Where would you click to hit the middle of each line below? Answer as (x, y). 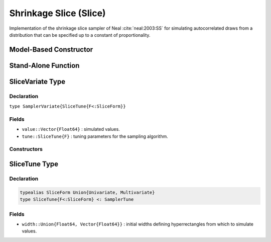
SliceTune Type (34, 164)
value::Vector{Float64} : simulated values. (71, 129)
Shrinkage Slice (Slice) (57, 13)
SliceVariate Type (37, 81)
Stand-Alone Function (44, 65)
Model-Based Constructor (51, 50)
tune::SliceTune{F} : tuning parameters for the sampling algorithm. (95, 136)
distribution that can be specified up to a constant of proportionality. (80, 35)
